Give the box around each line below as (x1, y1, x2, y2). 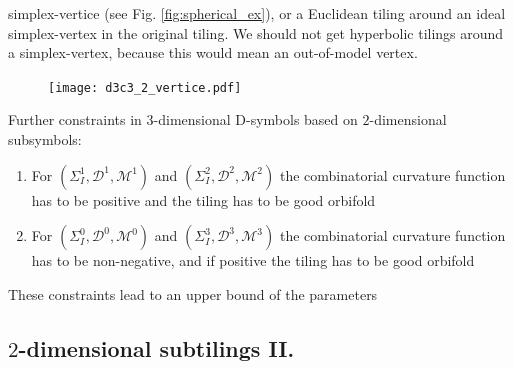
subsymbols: (8, 129, 82, 150)
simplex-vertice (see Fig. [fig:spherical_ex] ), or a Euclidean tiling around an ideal (8, 3, 506, 23)
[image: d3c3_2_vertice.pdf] (48, 80, 242, 95)
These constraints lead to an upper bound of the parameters (8, 283, 378, 304)
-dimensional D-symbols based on (153, 109, 358, 130)
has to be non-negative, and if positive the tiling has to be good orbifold (31, 250, 475, 271)
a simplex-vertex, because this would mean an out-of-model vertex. (8, 42, 418, 63)
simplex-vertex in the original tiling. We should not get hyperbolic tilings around (8, 22, 504, 43)
